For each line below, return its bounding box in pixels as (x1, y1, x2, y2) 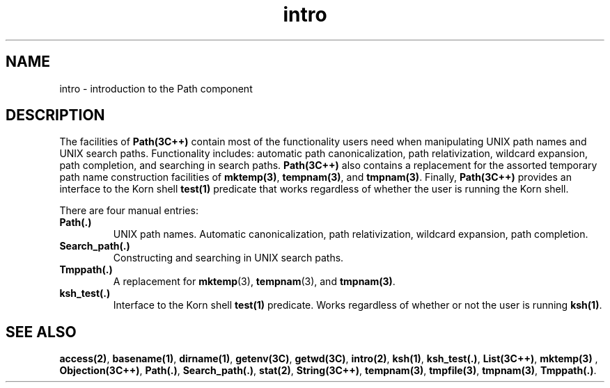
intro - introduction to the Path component (59, 82, 253, 95)
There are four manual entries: (59, 204, 198, 217)
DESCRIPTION (6, 106, 105, 124)
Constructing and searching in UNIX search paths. (113, 252, 344, 264)
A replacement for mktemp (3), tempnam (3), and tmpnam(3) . (113, 275, 396, 288)
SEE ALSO (6, 323, 77, 341)
